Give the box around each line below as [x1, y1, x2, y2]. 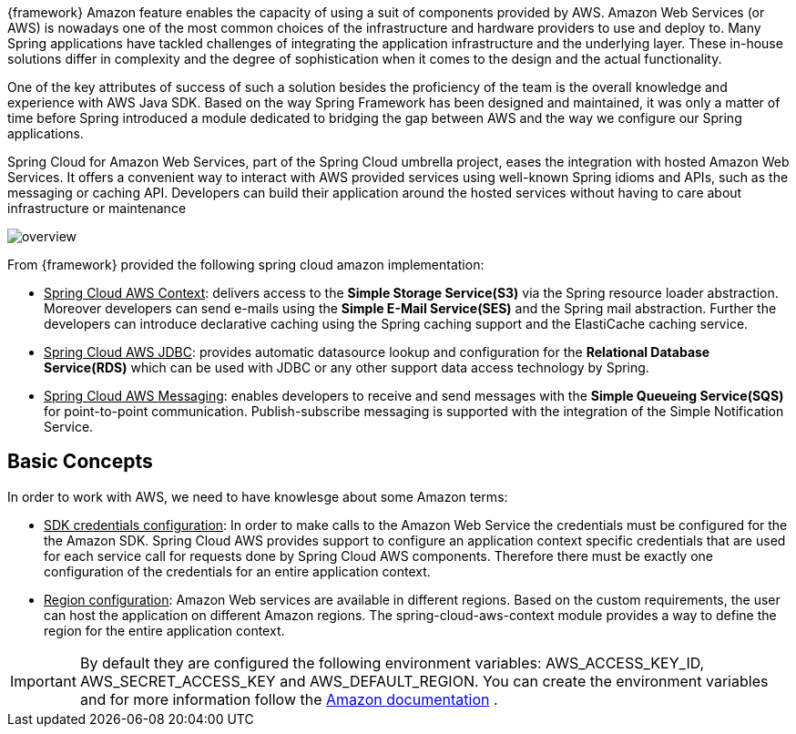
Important [10, 671, 77, 690]
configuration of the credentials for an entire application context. [44, 563, 431, 579]
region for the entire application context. [44, 622, 285, 638]
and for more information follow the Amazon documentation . [79, 689, 498, 709]
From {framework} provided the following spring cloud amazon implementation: [7, 257, 485, 272]
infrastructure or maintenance [7, 200, 187, 216]
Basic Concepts [7, 450, 153, 474]
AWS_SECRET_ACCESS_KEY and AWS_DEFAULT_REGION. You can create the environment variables [79, 671, 769, 690]
